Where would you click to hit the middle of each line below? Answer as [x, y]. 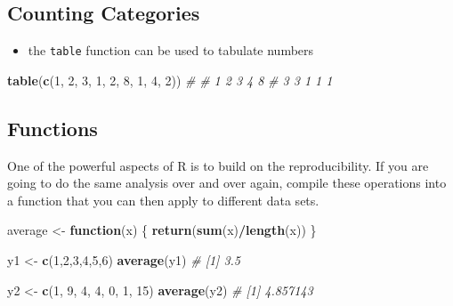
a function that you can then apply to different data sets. [163, 200]
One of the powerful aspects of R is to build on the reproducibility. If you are [218, 165]
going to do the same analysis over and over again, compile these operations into [227, 183]
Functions [53, 128]
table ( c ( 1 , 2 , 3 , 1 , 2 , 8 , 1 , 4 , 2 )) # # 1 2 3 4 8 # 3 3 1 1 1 [170, 80]
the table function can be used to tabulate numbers [171, 50]
